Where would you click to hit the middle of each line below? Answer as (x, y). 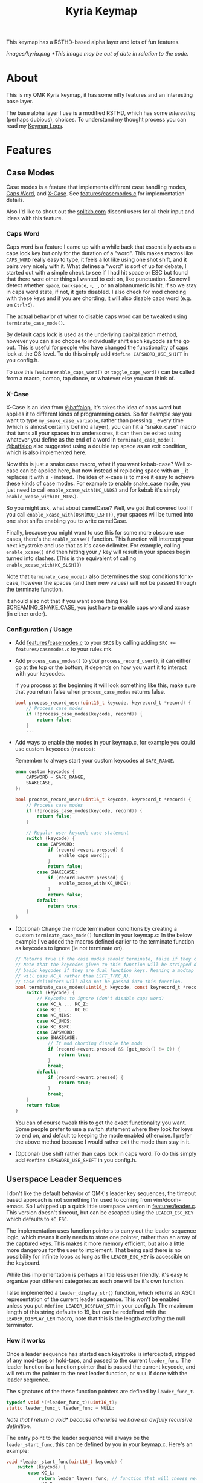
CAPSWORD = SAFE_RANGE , (56, 777)
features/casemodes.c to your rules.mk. (64, 649)
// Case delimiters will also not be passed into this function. (99, 982)
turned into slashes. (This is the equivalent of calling (71, 558)
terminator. (20, 1325)
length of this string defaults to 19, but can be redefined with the (86, 1312)
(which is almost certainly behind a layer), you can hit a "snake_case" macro (101, 426)
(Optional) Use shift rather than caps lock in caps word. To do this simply (106, 1153)
